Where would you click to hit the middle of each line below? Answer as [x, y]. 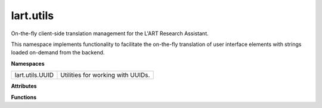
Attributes [24, 86]
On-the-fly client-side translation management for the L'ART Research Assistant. [110, 33]
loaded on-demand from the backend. [58, 53]
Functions [24, 97]
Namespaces [28, 63]
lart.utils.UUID [34, 75]
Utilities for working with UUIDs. [105, 75]
